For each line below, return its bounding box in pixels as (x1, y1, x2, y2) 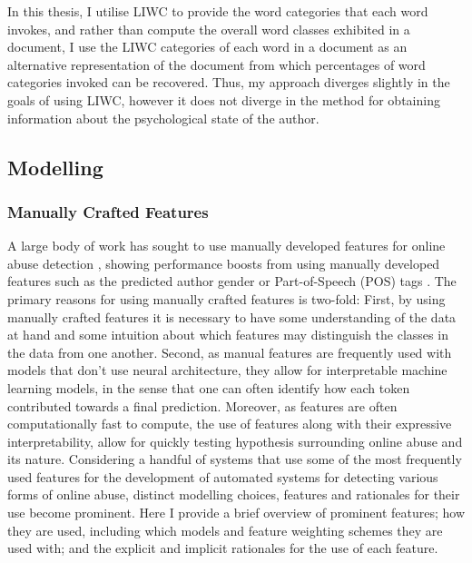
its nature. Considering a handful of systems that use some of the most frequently (7, 449, 462, 469)
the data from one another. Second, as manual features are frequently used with (7, 342, 452, 361)
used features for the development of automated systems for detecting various (7, 467, 438, 486)
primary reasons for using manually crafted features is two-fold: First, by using (7, 289, 446, 308)
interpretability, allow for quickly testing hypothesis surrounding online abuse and (7, 431, 463, 450)
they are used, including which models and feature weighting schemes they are (7, 520, 443, 539)
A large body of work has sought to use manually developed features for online (7, 236, 446, 255)
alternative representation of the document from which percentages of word (7, 54, 426, 74)
